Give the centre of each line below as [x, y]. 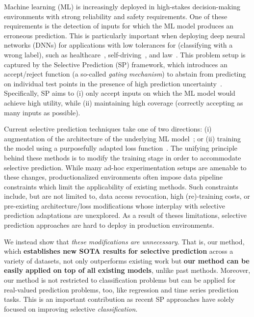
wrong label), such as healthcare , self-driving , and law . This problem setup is [125, 54]
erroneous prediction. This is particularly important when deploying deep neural [125, 35]
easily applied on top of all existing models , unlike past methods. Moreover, [127, 270]
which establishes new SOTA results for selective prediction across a [119, 251]
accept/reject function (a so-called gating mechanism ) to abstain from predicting [125, 74]
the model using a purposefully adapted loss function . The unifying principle [121, 148]
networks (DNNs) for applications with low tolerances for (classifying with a [118, 45]
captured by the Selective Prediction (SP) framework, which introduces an [116, 64]
